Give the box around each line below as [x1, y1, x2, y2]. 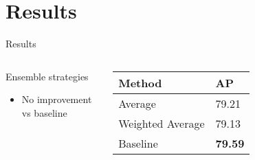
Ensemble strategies [5, 69, 89, 83]
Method [118, 74, 162, 91]
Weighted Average [118, 115, 205, 131]
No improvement [21, 92, 92, 106]
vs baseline [21, 105, 67, 119]
